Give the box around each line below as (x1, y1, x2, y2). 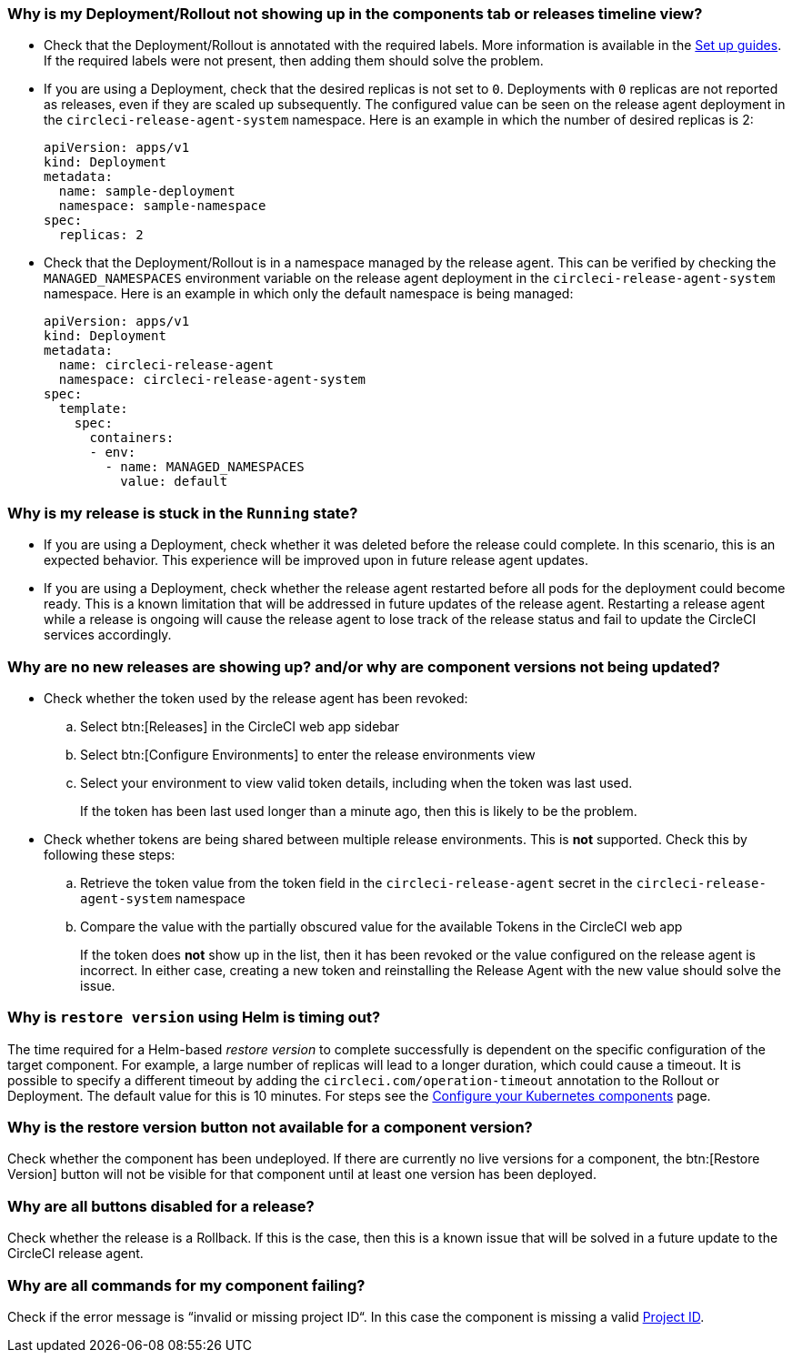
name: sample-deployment (58, 184, 236, 199)
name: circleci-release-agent (58, 358, 274, 373)
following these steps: (44, 846, 175, 862)
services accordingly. (44, 627, 172, 643)
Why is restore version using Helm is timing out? (7, 1008, 381, 1027)
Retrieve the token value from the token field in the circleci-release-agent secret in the (80, 874, 633, 891)
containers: (89, 430, 175, 446)
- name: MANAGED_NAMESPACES (105, 459, 305, 475)
